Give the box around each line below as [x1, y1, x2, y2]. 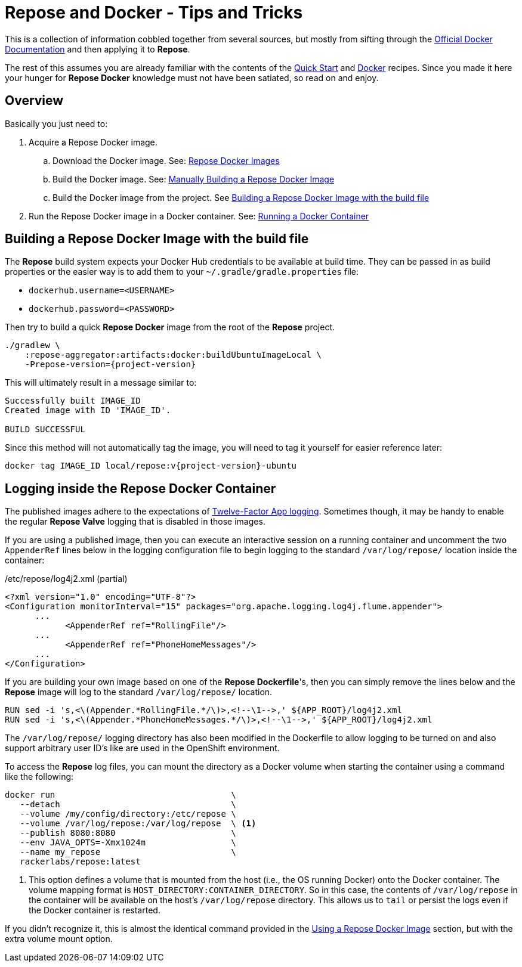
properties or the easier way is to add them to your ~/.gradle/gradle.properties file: [5, 266, 359, 277]
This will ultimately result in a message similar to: [5, 377, 197, 388]
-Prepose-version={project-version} [24, 359, 196, 370]
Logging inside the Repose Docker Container [5, 481, 276, 496]
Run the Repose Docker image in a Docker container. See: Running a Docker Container [29, 210, 369, 221]
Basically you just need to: [5, 118, 108, 129]
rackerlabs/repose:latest [20, 857, 141, 867]
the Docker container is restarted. [29, 905, 160, 916]
